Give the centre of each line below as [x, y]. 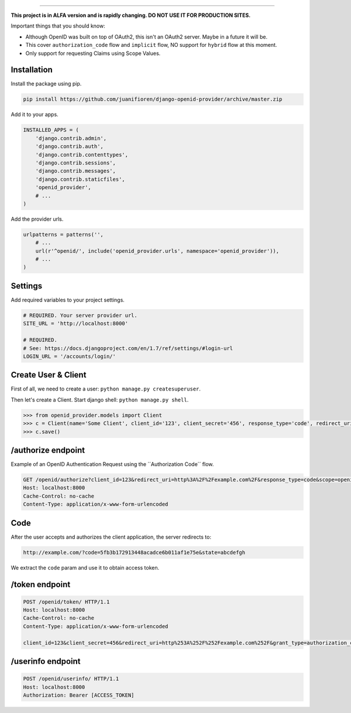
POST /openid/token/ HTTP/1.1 [66, 602]
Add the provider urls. [37, 219]
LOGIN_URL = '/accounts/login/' [70, 356]
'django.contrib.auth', [69, 147]
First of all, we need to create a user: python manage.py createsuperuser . [106, 389]
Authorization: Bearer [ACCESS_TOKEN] [79, 695]
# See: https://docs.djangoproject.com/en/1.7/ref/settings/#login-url [128, 348]
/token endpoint [41, 585]
